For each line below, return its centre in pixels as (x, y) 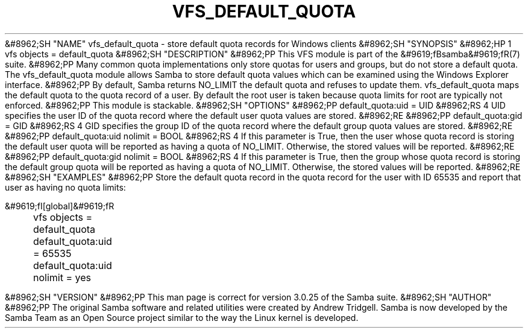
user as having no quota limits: (65, 187)
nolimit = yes (62, 277)
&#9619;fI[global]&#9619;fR (60, 206)
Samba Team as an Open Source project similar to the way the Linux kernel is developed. (182, 317)
